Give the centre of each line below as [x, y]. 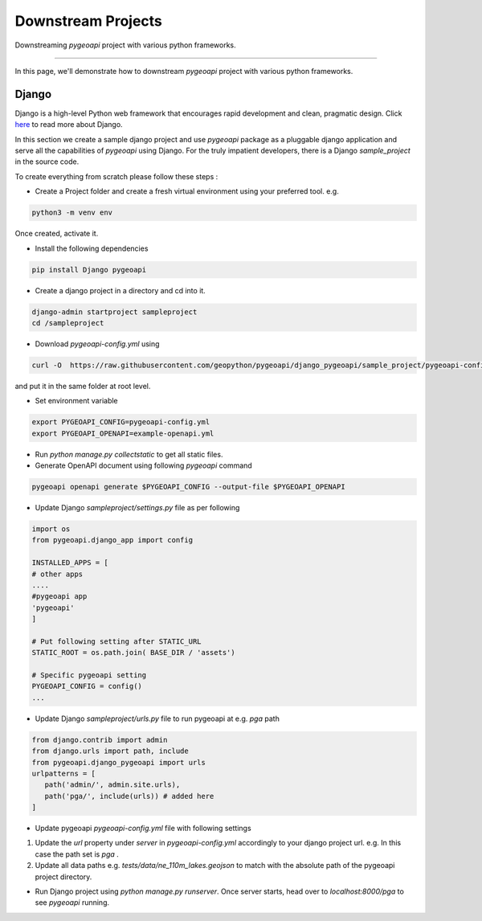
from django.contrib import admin [100, 740]
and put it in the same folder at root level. [83, 386]
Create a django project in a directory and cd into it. [120, 290]
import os [51, 529]
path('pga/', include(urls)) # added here [129, 796]
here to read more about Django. [69, 125]
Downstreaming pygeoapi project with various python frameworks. [125, 45]
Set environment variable [76, 401]
